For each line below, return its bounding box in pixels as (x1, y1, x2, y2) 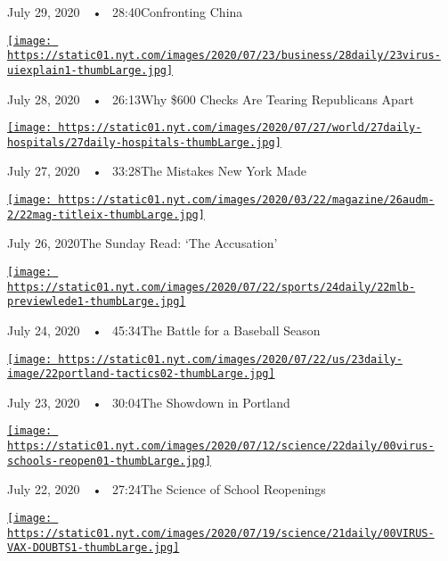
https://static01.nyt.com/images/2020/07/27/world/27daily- (58, 121, 422, 135)
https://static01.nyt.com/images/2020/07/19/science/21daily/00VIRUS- (7, 526, 435, 540)
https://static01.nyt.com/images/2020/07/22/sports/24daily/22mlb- (7, 280, 416, 293)
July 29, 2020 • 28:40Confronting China (7, 3, 243, 21)
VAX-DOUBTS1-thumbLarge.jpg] (7, 541, 180, 555)
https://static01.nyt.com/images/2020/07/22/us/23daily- (58, 352, 403, 366)
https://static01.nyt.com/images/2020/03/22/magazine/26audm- (58, 194, 435, 207)
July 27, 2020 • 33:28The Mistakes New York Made (7, 161, 306, 180)
